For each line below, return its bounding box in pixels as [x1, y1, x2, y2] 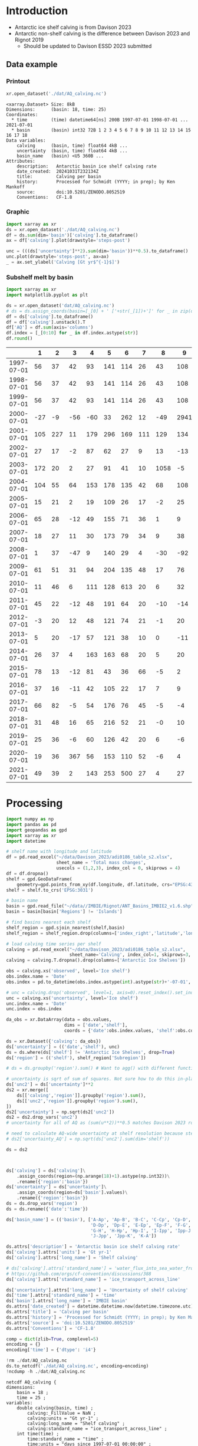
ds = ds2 [6, 1146, 28, 1152]
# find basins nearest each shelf [6, 919, 91, 925]
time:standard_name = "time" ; [27, 1436, 104, 1442]
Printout [6, 77, 30, 86]
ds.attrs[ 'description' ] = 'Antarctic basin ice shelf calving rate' [6, 1244, 181, 1250]
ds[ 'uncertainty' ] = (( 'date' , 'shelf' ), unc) [6, 1044, 120, 1050]
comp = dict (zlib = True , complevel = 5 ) [6, 1336, 99, 1342]
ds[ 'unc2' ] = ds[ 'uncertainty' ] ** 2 [6, 1082, 94, 1087]
